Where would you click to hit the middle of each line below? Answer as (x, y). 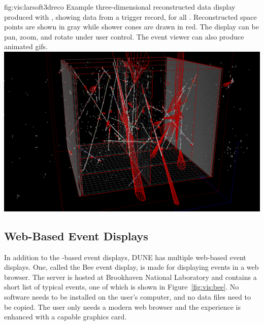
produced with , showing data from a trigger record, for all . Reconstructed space (130, 16)
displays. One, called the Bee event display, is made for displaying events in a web (131, 267)
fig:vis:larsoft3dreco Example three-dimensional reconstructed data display (120, 7)
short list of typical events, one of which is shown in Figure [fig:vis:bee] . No (122, 287)
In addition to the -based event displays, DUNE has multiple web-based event (125, 257)
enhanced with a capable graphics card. (65, 317)
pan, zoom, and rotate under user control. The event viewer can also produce (124, 36)
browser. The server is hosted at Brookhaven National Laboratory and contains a (130, 277)
